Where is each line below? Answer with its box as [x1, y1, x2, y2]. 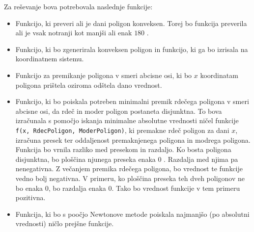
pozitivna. [15, 192, 46, 203]
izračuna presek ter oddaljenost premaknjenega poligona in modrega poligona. [15, 134, 251, 145]
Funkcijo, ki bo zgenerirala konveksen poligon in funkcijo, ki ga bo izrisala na [15, 44, 248, 54]
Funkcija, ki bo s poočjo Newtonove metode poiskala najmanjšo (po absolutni [15, 208, 250, 219]
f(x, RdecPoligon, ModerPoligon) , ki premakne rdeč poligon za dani [15, 125, 229, 135]
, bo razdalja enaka [48, 182, 106, 193]
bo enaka [15, 182, 43, 193]
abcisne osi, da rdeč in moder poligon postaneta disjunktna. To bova [15, 105, 222, 116]
